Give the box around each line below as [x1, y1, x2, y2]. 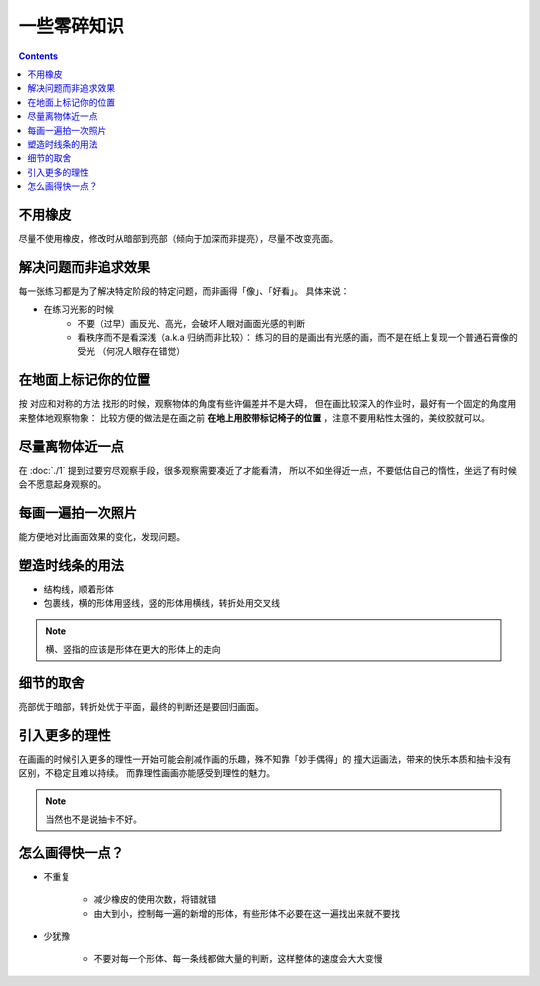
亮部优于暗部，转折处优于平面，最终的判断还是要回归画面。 [18, 700, 264, 712]
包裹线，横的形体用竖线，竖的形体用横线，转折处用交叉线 [43, 597, 280, 609]
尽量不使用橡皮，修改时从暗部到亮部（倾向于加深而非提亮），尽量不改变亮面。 [18, 232, 339, 244]
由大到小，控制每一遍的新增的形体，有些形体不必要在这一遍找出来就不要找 [93, 907, 400, 919]
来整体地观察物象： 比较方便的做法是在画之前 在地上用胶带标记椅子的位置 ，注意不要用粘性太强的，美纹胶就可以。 [18, 411, 490, 424]
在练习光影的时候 [43, 303, 114, 315]
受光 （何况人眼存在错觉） [77, 345, 185, 357]
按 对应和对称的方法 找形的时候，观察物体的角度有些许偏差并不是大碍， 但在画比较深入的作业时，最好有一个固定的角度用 [18, 398, 517, 410]
